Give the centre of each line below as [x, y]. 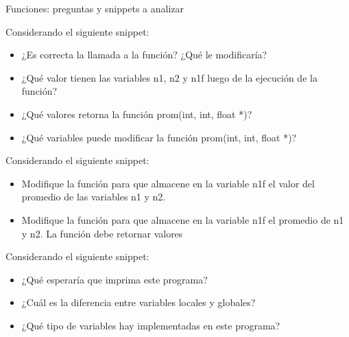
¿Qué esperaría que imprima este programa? [115, 279]
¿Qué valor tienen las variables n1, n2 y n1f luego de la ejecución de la [169, 77]
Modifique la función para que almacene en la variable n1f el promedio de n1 [183, 219]
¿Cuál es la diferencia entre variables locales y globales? [139, 302]
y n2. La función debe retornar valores [102, 233]
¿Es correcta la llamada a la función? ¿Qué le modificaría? [144, 55]
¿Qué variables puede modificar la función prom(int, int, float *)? [159, 137]
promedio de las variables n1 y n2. [94, 197]
